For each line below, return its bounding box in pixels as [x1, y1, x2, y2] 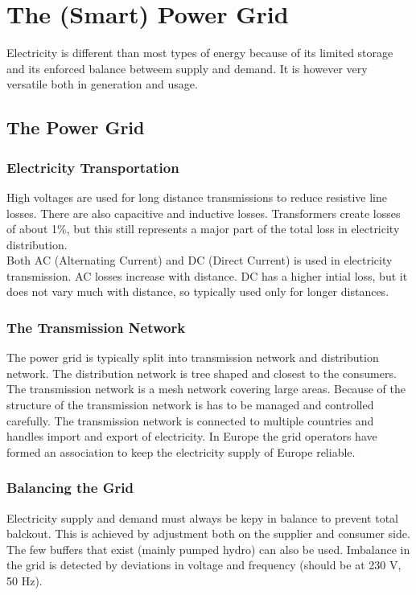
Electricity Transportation [6, 157, 179, 177]
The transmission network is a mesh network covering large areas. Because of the [6, 380, 406, 397]
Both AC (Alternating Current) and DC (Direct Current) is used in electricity [6, 252, 393, 269]
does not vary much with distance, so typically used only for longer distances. [6, 283, 389, 300]
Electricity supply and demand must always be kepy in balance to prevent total [6, 509, 399, 526]
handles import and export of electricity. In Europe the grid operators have [6, 428, 377, 445]
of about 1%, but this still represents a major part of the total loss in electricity [6, 220, 400, 237]
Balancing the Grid [6, 478, 134, 498]
